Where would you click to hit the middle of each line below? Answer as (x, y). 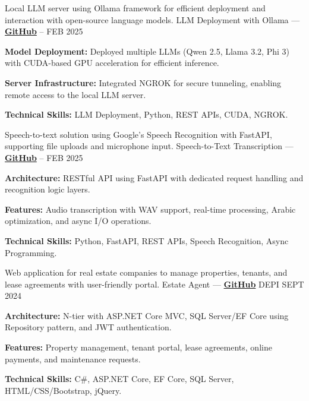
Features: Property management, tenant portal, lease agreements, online (138, 347)
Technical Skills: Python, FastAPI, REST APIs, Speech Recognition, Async (147, 240)
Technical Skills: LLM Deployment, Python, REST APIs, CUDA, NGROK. (146, 114)
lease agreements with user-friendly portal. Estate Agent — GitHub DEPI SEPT (154, 284)
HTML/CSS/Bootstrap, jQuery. (63, 390)
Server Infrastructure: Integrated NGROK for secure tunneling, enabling (143, 82)
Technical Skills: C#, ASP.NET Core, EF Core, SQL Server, (119, 379)
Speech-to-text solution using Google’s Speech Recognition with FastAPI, (138, 134)
